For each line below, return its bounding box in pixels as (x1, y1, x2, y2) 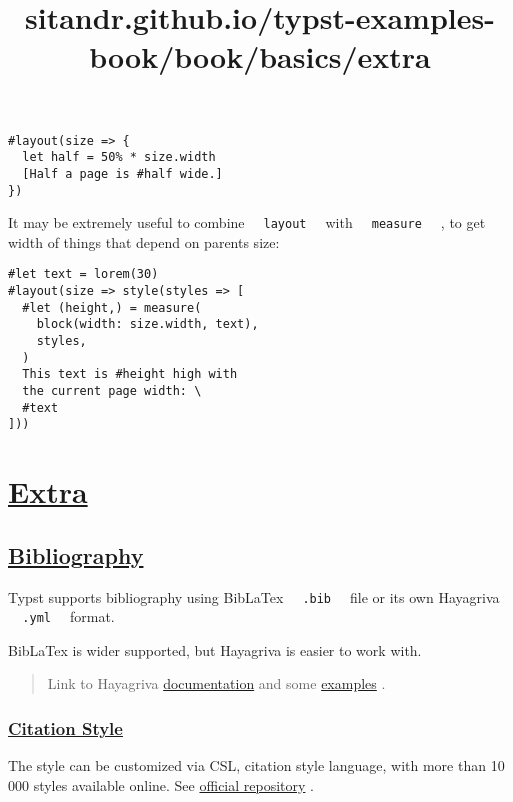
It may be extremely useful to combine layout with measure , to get (8, 212, 486, 233)
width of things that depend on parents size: (8, 231, 280, 252)
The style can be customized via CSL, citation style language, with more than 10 (8, 755, 505, 776)
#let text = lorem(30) (8, 267, 159, 282)
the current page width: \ (22, 384, 202, 399)
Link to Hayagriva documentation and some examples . (47, 673, 386, 694)
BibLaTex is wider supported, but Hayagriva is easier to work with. (8, 639, 422, 660)
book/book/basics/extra (89, 36, 431, 77)
